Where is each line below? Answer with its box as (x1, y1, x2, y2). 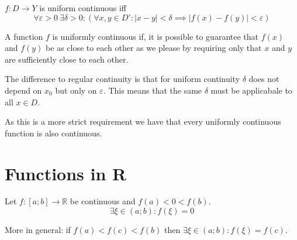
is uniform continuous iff (39, 2, 127, 13)
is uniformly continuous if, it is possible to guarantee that (52, 30, 258, 42)
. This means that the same (103, 84, 202, 96)
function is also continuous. (5, 126, 102, 139)
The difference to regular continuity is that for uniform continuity (5, 73, 240, 85)
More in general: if (5, 224, 71, 236)
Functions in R (5, 161, 127, 185)
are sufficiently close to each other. (5, 53, 129, 65)
